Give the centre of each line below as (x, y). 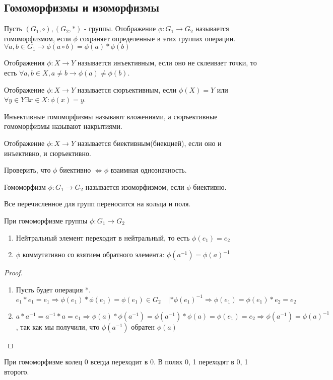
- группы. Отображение (120, 28)
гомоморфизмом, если (38, 38)
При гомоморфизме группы (46, 220)
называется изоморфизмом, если (135, 186)
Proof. (13, 273)
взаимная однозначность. (149, 170)
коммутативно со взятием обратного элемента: (93, 254)
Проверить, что (27, 170)
